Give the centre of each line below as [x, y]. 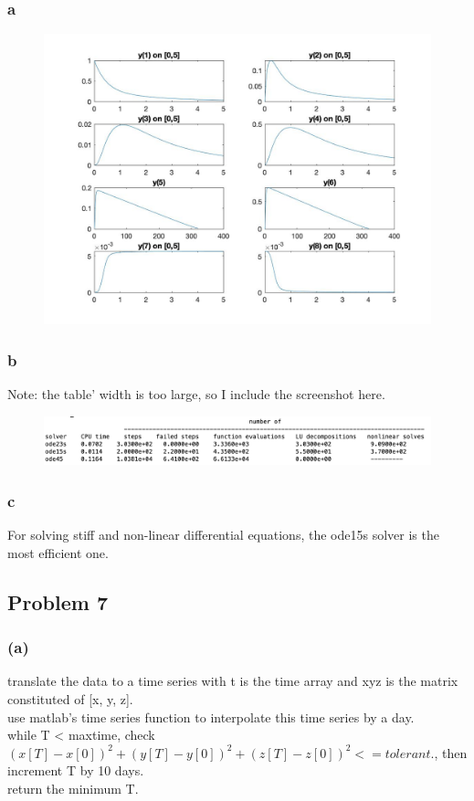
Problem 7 [58, 601]
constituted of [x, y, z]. [70, 699]
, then [451, 752]
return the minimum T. [73, 789]
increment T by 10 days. [76, 770]
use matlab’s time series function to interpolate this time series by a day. [211, 717]
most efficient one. [58, 552]
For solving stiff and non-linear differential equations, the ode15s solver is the [223, 535]
